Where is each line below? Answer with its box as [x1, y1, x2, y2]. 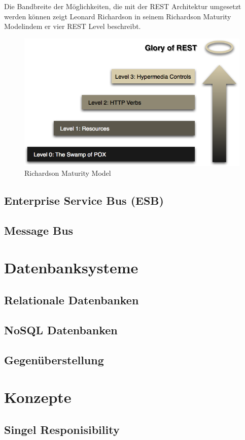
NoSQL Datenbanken [4, 322, 118, 337]
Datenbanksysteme [4, 257, 138, 278]
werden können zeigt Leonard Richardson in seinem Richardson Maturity [4, 11, 231, 21]
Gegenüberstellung [4, 352, 104, 367]
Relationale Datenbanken [4, 292, 139, 308]
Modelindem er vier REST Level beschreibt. [4, 21, 141, 32]
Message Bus [4, 222, 74, 238]
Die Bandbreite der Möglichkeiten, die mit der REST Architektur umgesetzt [4, 1, 241, 11]
